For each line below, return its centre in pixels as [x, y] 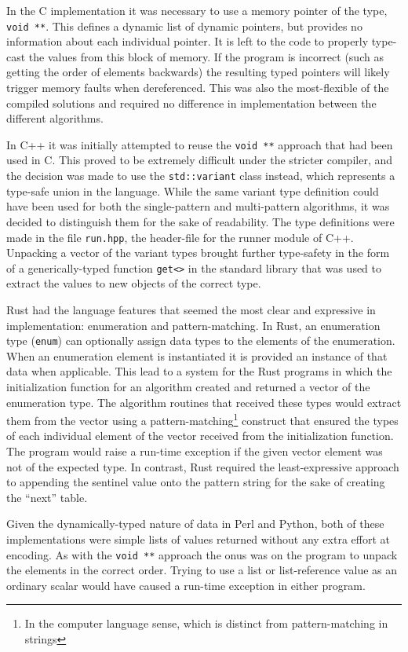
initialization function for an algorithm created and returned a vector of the [188, 387]
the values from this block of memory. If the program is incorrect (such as [206, 56]
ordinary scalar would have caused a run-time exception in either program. [186, 585]
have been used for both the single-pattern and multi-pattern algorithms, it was [198, 206]
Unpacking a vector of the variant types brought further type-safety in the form [198, 253]
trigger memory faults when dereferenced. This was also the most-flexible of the [198, 88]
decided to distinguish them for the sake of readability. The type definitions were [200, 221]
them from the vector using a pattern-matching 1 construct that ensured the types [202, 419]
